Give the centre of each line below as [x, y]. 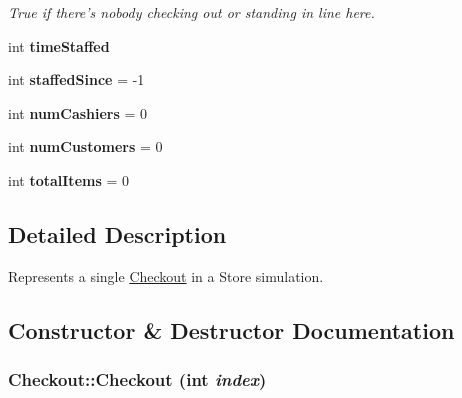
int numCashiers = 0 [78, 112]
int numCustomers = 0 [85, 146]
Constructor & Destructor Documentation [231, 329]
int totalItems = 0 [68, 179]
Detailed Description [117, 233]
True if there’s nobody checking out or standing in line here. [191, 12]
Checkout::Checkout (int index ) [137, 379]
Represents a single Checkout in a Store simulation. [166, 275]
